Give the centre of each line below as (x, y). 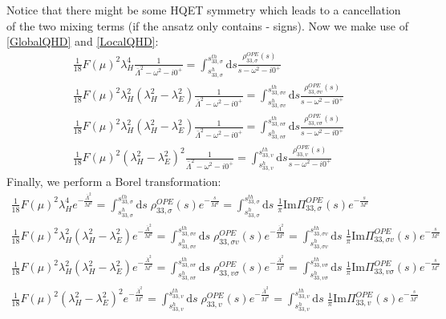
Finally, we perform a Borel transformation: (114, 182)
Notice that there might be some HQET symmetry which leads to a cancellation (204, 10)
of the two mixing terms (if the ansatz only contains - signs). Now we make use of (207, 25)
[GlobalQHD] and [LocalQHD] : (83, 41)
